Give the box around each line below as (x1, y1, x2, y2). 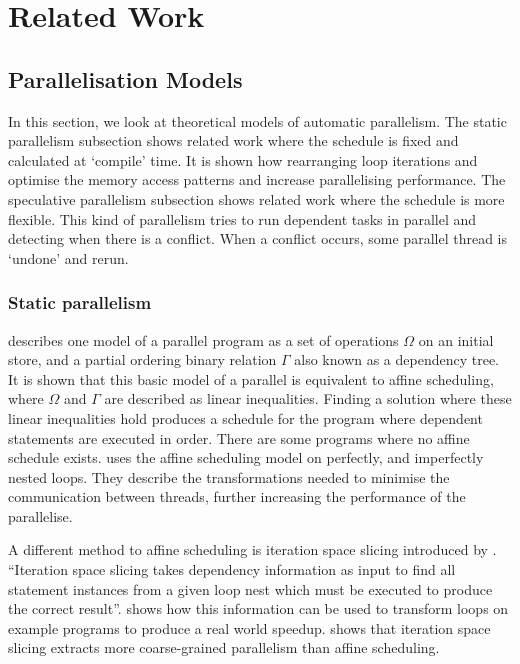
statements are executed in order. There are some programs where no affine (8, 427, 470, 448)
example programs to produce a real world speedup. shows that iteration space (8, 617, 491, 638)
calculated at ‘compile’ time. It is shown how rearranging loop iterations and (8, 149, 478, 170)
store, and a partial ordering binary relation (8, 349, 277, 370)
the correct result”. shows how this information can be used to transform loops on (8, 598, 509, 619)
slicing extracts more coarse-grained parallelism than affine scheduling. (8, 637, 440, 658)
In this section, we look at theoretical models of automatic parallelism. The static (8, 110, 507, 131)
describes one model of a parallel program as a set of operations (8, 329, 399, 350)
